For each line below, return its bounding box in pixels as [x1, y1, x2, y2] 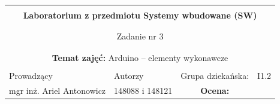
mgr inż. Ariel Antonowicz [9, 84, 106, 96]
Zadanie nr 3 [116, 30, 164, 42]
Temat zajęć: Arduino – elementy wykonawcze [52, 51, 228, 63]
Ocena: [200, 84, 230, 96]
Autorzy [114, 69, 144, 81]
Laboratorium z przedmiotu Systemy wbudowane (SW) [23, 9, 257, 21]
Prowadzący [9, 69, 53, 81]
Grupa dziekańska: [180, 69, 249, 81]
